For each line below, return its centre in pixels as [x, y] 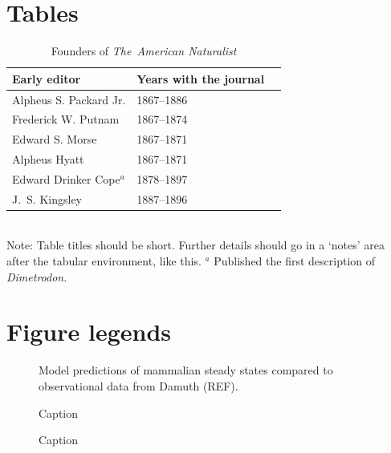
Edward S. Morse [55, 139]
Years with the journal [201, 78]
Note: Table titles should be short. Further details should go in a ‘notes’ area [196, 245]
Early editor [47, 78]
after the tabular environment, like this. [104, 261]
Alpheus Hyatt [48, 159]
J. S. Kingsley [47, 198]
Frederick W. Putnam [66, 119]
